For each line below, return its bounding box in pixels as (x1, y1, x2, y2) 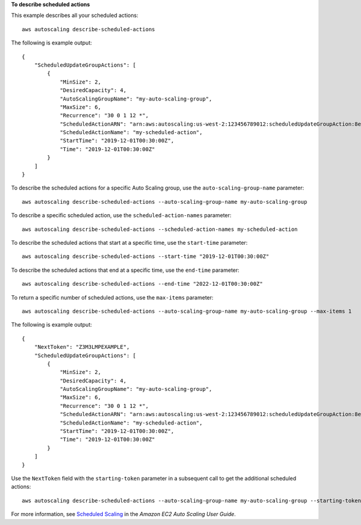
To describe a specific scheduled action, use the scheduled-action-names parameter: (11, 212, 232, 219)
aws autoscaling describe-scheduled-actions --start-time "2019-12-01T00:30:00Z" (22, 253, 270, 260)
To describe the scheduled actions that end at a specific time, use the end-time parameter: (11, 266, 240, 274)
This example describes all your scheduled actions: (11, 12, 138, 19)
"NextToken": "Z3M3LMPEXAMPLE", (34, 343, 130, 351)
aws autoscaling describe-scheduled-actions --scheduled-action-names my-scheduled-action (22, 226, 298, 233)
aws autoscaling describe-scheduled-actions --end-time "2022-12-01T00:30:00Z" (22, 280, 263, 287)
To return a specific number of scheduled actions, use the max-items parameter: (11, 293, 214, 301)
